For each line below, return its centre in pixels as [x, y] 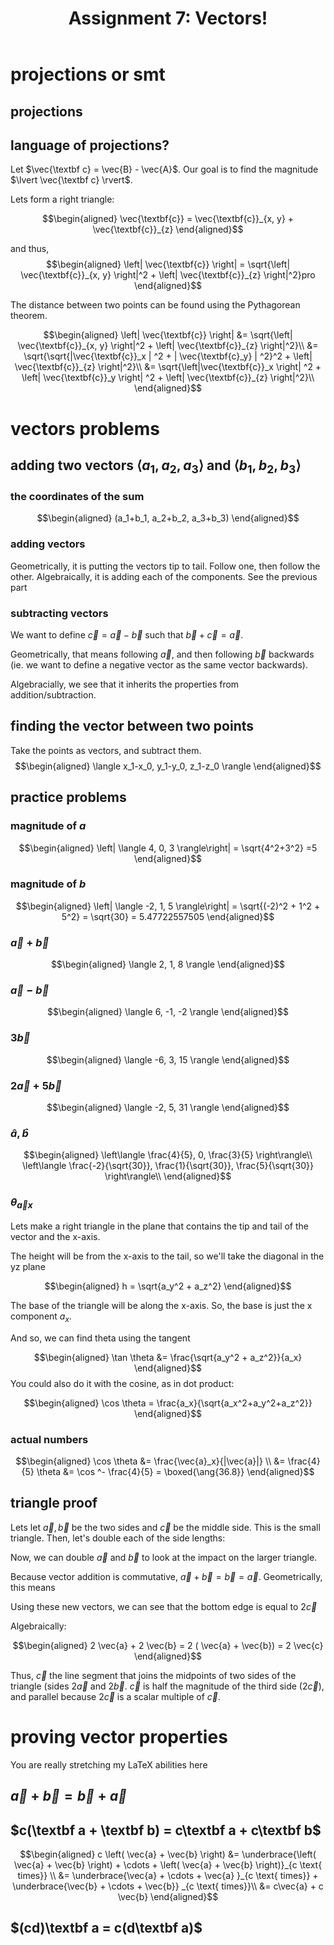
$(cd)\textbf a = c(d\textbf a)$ [106, 1928]
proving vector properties [119, 1736]
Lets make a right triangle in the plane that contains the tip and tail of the [160, 1226]
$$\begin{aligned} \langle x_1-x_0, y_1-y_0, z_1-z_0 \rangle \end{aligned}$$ [168, 766]
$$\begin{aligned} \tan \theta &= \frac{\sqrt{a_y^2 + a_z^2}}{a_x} [168, 1357]
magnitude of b [48, 884]
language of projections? [90, 145]
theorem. [29, 316]
